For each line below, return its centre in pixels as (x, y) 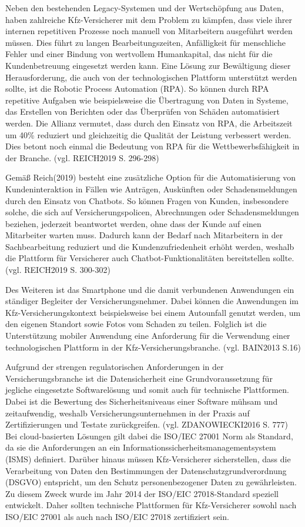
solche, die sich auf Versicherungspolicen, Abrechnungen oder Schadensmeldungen (152, 212)
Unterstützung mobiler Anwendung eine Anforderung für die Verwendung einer (148, 336)
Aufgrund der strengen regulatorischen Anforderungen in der (115, 367)
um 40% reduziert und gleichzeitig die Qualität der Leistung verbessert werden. (148, 134)
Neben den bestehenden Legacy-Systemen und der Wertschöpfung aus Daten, (145, 8)
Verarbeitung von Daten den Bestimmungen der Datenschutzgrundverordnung (146, 470)
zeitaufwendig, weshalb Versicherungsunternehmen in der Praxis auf (128, 413)
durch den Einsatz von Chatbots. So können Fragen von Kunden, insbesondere (147, 200)
